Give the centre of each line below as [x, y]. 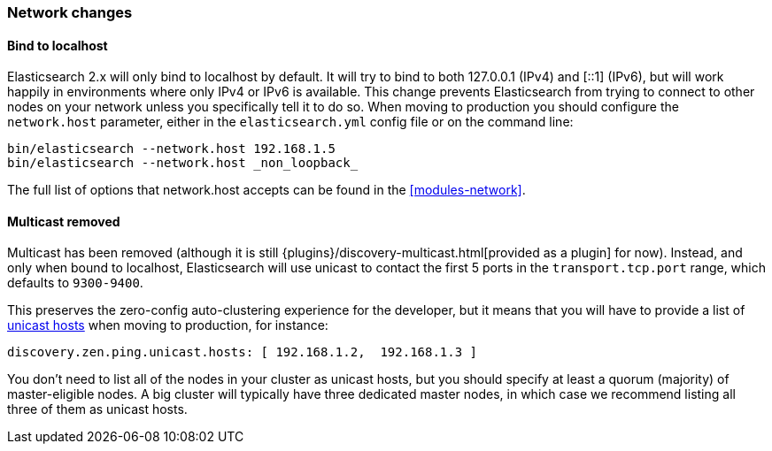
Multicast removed [64, 221]
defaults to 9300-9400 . [75, 283]
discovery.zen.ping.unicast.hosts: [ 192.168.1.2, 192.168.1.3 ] [243, 352]
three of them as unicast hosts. [97, 409]
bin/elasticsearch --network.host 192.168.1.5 [171, 149]
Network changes [70, 12]
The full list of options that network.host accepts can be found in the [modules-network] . [266, 190]
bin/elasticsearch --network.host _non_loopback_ [183, 163]
